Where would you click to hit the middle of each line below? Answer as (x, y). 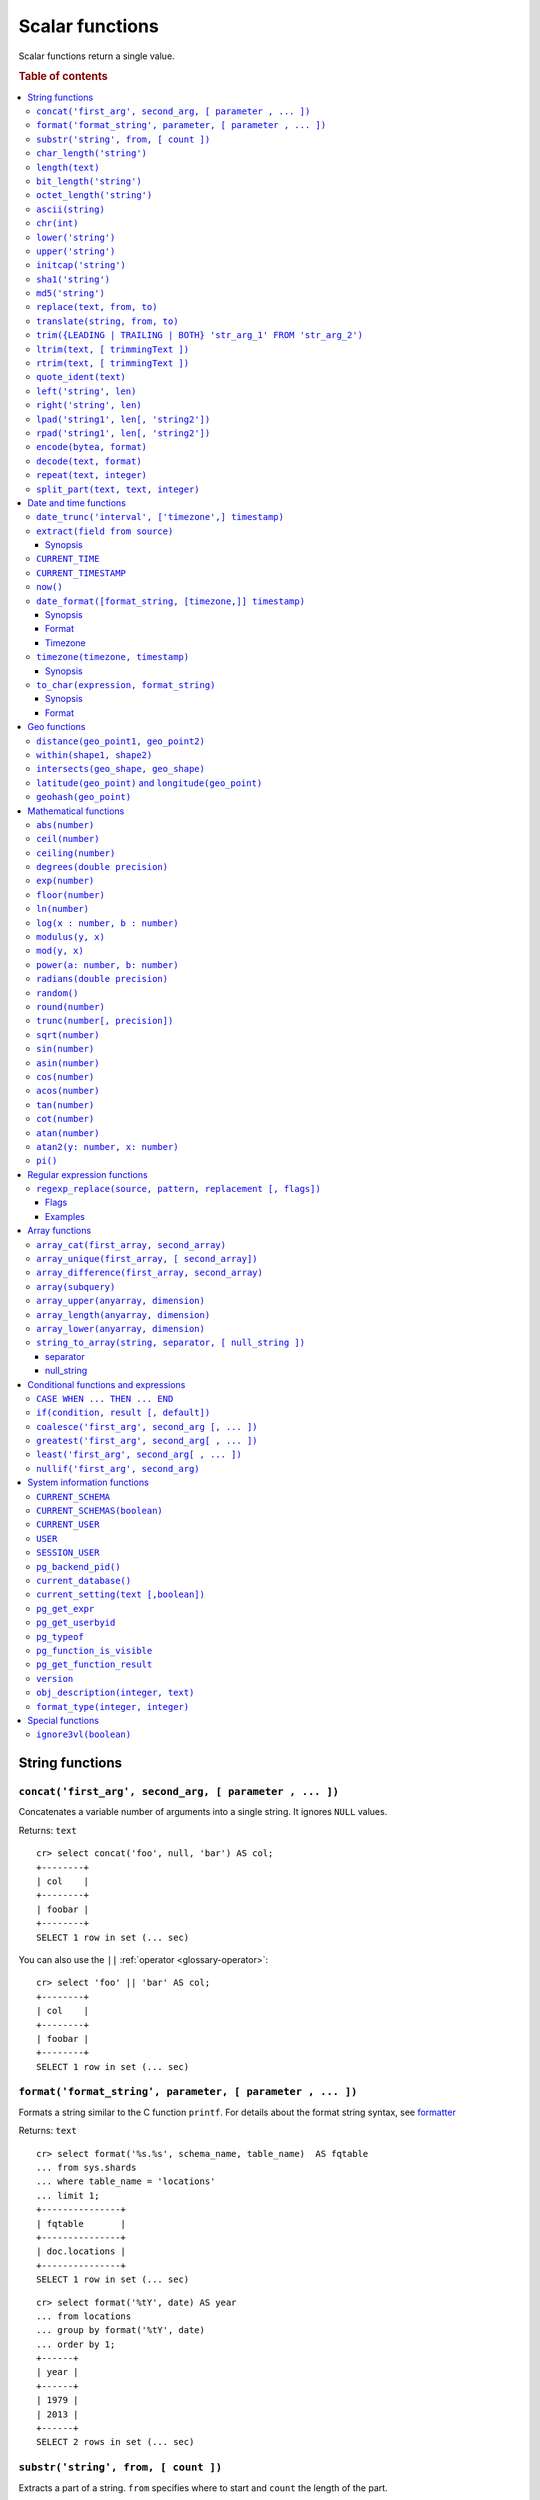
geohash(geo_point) (84, 797)
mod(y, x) (60, 951)
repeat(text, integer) (92, 475)
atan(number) (68, 1133)
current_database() (84, 1580)
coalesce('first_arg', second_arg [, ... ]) (147, 1426)
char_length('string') (92, 153)
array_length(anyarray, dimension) (123, 1314)
